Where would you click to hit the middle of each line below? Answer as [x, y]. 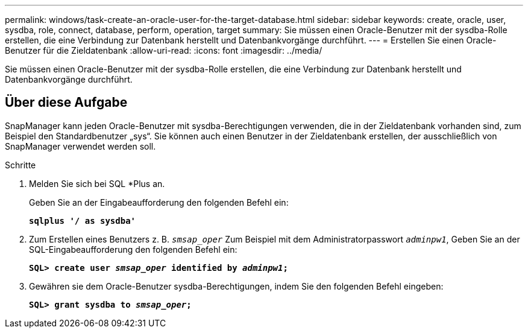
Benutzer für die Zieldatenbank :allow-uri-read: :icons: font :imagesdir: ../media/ [164, 50]
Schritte [20, 165]
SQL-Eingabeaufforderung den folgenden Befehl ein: [133, 249]
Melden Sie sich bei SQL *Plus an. [97, 183]
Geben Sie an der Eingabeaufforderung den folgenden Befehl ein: [159, 202]
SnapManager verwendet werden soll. [80, 146]
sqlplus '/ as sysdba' [83, 220]
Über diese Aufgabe [66, 103]
